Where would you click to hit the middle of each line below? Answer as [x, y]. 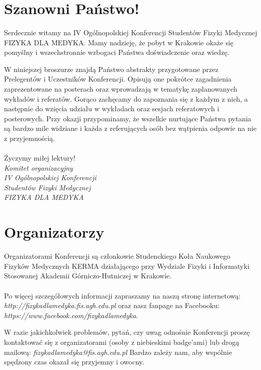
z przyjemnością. [30, 138]
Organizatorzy [54, 232]
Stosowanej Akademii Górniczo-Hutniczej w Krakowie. [88, 276]
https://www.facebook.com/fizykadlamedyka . [71, 315]
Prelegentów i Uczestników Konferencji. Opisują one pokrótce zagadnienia [118, 79]
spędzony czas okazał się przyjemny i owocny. [74, 362]
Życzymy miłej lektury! [40, 158]
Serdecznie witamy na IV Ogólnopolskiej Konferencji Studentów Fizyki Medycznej [131, 32]
